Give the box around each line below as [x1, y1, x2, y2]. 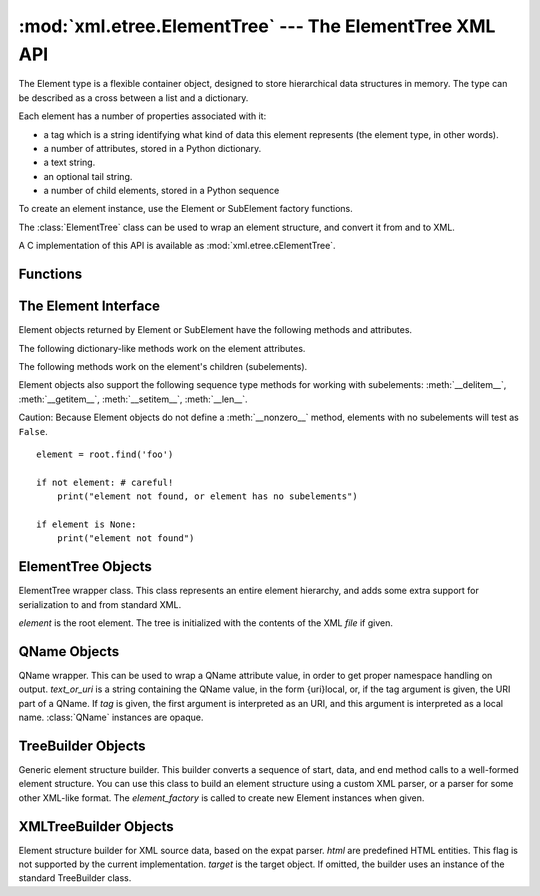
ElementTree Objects [18, 558, 152, 575]
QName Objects [18, 643, 120, 660]
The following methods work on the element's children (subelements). [18, 360, 308, 372]
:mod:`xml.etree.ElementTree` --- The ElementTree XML [18, 15, 496, 37]
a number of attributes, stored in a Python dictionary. [43, 142, 262, 154]
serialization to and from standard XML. [18, 598, 182, 610]
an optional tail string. [43, 170, 133, 182]
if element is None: [36, 518, 137, 530]
